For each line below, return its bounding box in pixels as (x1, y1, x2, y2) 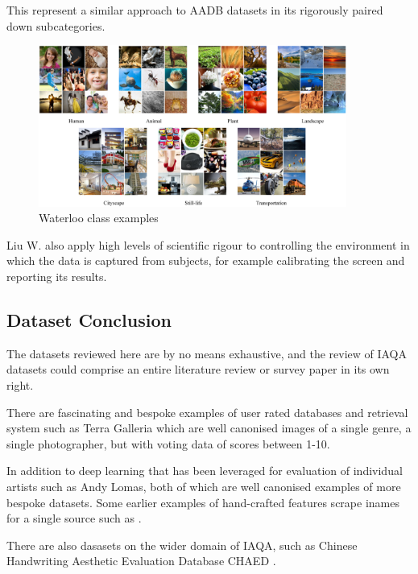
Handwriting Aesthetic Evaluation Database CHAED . (6, 552, 276, 569)
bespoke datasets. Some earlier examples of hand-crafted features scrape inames (6, 493, 399, 510)
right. (6, 377, 34, 394)
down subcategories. (6, 17, 106, 34)
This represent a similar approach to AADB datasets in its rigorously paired (6, 2, 383, 18)
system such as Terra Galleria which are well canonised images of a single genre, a (6, 419, 412, 436)
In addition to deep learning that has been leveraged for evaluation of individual (6, 462, 403, 479)
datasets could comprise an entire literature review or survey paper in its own (6, 361, 390, 378)
